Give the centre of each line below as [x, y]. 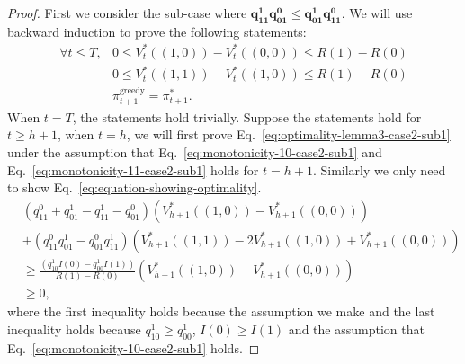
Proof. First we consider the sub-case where [127, 13]
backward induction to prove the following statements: [157, 31]
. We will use [377, 13]
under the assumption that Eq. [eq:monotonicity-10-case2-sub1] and [195, 151]
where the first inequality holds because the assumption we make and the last [221, 311]
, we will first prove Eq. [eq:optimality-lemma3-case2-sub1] [288, 134]
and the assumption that [356, 328]
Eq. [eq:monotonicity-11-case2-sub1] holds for [133, 169]
